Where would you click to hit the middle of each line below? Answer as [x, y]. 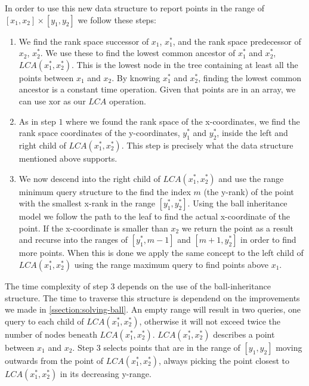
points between [46, 77]
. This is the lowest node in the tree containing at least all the [185, 64]
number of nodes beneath [51, 334]
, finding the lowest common [250, 77]
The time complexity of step [56, 285]
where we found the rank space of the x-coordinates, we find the [183, 121]
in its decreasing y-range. [106, 373]
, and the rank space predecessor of [237, 41]
